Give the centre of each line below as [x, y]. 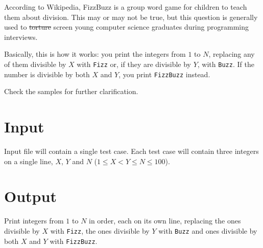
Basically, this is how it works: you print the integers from [95, 54]
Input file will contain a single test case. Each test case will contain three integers [131, 151]
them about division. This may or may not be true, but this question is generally [131, 17]
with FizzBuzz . [74, 241]
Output [30, 196]
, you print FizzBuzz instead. [164, 74]
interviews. [21, 37]
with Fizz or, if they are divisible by [134, 64]
